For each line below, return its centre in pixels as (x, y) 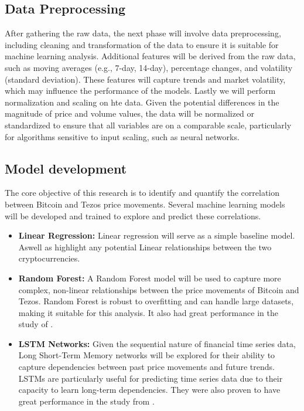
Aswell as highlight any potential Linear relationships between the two (145, 247)
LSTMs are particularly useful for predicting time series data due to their (151, 378)
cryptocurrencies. (49, 258)
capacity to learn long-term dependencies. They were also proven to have (149, 390)
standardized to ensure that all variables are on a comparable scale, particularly (148, 125)
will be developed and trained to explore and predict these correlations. (133, 215)
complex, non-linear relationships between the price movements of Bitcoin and (159, 289)
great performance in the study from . (86, 401)
